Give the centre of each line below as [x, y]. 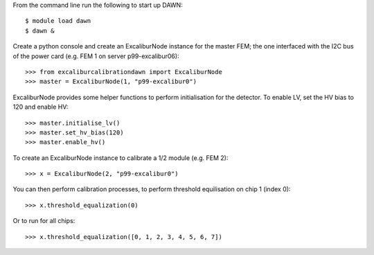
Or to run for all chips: [44, 221]
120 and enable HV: [41, 107]
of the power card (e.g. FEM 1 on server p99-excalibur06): [96, 56]
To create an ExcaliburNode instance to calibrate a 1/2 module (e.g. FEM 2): [121, 158]
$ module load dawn [58, 21]
